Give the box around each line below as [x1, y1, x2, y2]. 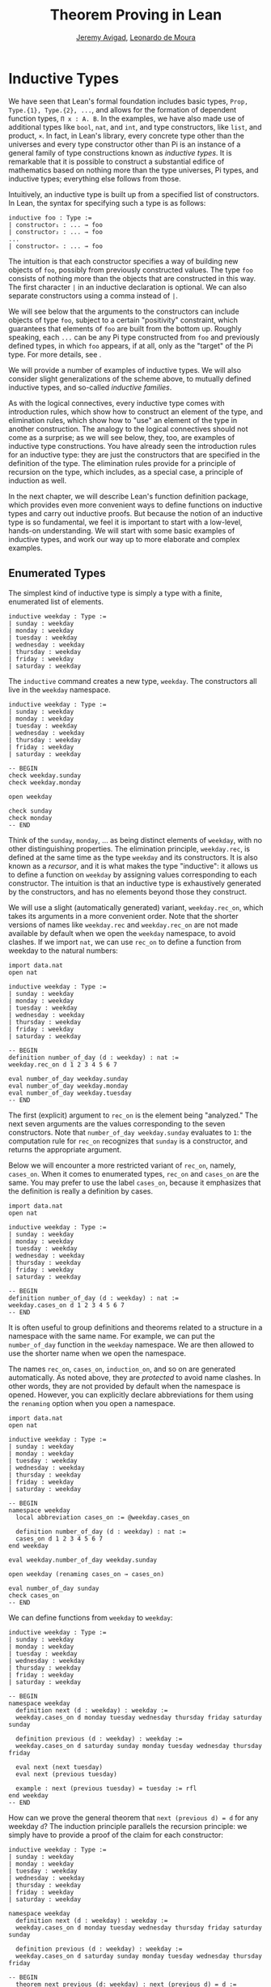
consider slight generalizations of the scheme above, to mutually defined [8, 374, 252, 383]
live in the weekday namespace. [8, 685, 111, 694]
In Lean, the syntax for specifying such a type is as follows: [8, 198, 206, 207]
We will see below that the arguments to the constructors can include [8, 306, 240, 316]
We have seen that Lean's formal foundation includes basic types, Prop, [8, 96, 248, 106]
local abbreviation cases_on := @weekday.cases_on [15, 1513, 190, 1521]
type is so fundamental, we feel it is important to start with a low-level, [8, 517, 243, 527]
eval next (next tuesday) [15, 1763, 104, 1771]
